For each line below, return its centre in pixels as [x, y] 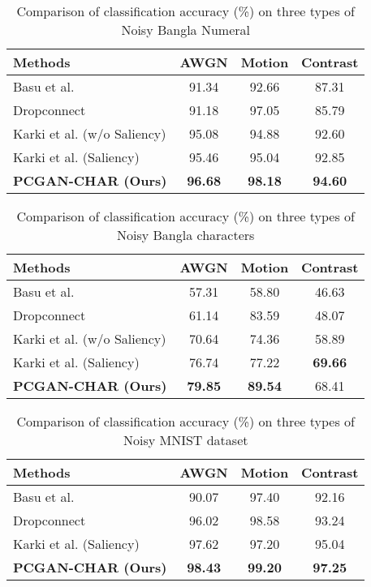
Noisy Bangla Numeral [185, 30]
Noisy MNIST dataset [185, 440]
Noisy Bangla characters [186, 235]
